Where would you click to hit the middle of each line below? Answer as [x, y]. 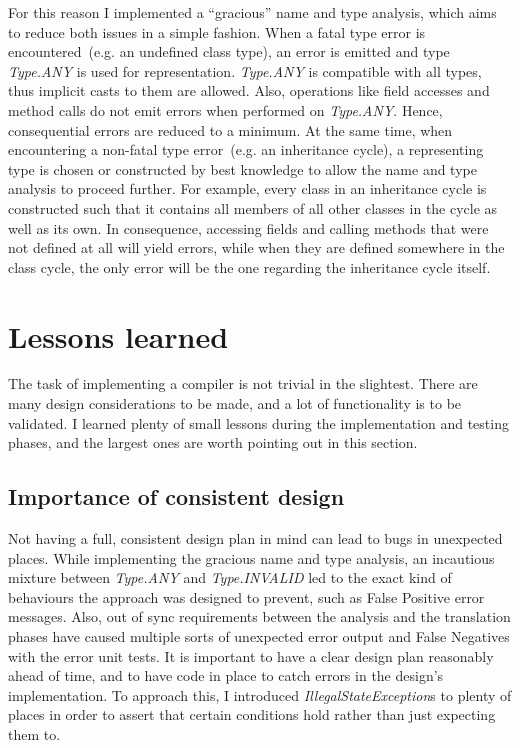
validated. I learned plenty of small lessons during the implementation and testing [258, 422]
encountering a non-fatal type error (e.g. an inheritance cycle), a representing [246, 149]
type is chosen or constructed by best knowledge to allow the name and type [242, 168]
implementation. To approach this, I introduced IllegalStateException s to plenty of [260, 694]
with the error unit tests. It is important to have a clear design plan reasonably [251, 655]
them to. [34, 733]
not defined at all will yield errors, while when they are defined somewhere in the [256, 247]
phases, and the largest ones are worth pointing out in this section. [213, 442]
